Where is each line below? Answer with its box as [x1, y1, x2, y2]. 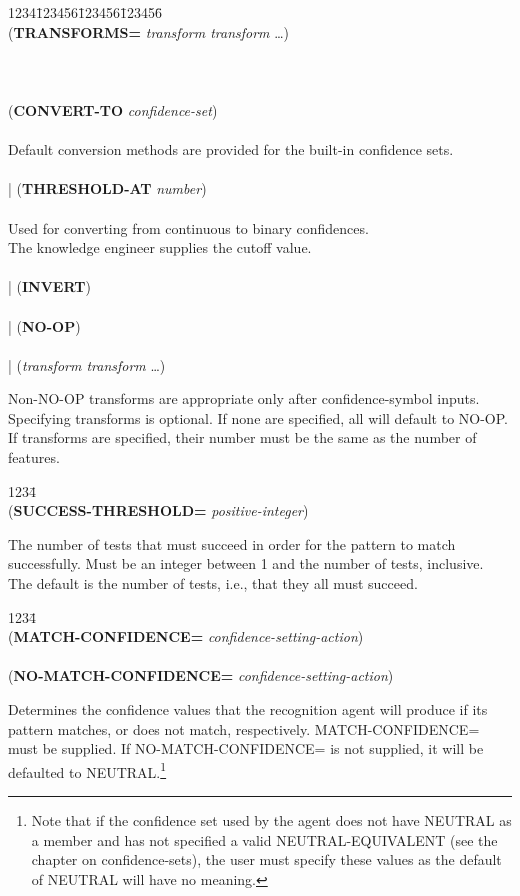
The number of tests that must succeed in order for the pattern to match [8, 533, 456, 554]
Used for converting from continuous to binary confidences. [8, 217, 369, 238]
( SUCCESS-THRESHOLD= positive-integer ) [8, 500, 309, 521]
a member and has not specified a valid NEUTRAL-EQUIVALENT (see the [31, 829, 498, 850]
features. [8, 447, 60, 468]
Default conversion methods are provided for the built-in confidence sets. [8, 139, 454, 160]
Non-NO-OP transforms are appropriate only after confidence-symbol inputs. [8, 388, 480, 409]
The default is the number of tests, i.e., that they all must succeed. [8, 573, 418, 594]
